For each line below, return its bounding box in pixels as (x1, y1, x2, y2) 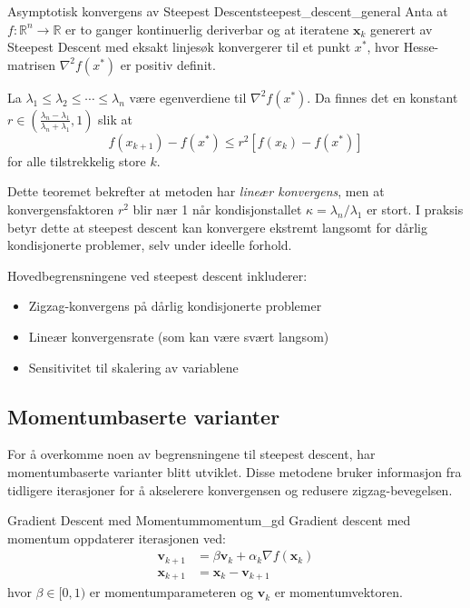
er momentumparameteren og (89, 583, 253, 602)
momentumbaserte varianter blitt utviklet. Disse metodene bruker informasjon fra (7, 462, 462, 481)
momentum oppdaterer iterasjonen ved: (7, 528, 226, 547)
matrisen (7, 55, 56, 74)
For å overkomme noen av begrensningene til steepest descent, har (7, 444, 376, 463)
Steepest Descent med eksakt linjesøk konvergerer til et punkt (7, 37, 351, 56)
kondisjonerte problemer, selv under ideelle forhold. (7, 235, 292, 254)
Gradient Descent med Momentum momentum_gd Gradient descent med (7, 511, 411, 530)
